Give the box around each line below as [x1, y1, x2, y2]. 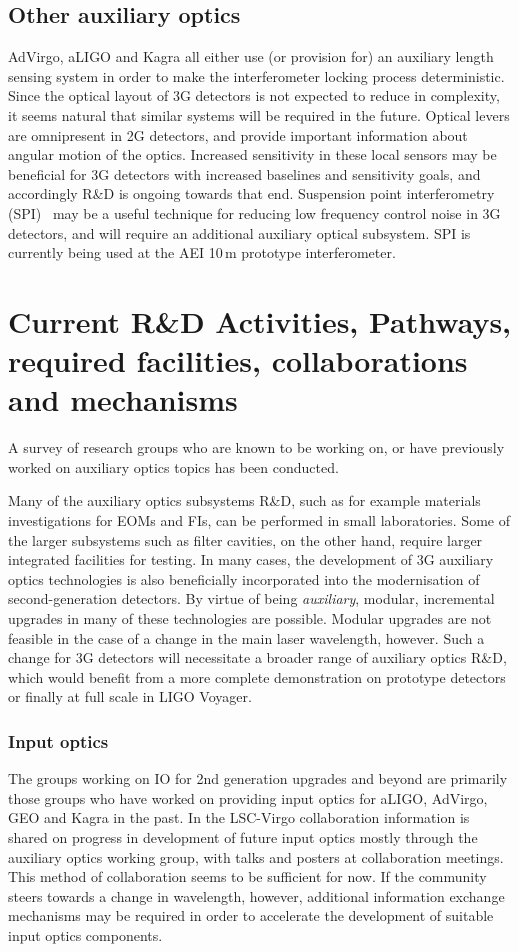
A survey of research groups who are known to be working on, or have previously [8, 437, 505, 458]
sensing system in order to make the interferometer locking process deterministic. [8, 65, 505, 86]
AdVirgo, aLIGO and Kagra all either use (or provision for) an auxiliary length [8, 46, 494, 67]
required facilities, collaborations [8, 340, 468, 381]
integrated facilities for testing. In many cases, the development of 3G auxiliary [8, 549, 494, 570]
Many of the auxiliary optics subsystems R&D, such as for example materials [8, 490, 481, 511]
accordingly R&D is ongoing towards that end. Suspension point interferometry [8, 183, 495, 204]
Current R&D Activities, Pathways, [8, 300, 512, 341]
